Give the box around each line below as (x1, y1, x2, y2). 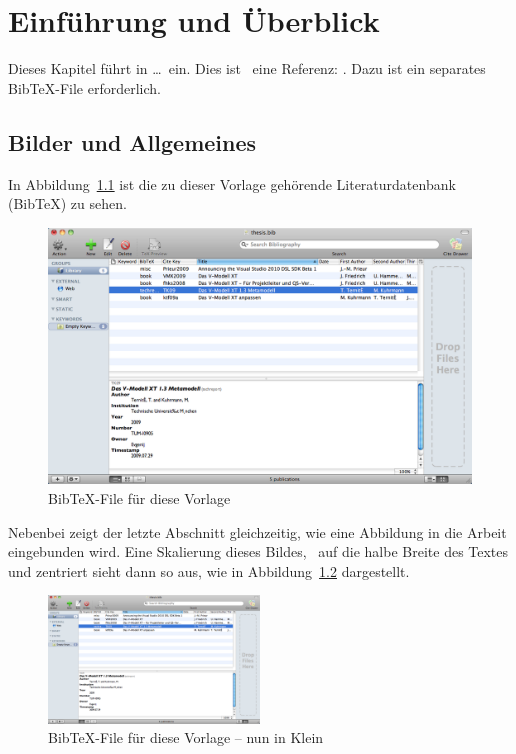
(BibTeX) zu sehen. (8, 193, 127, 214)
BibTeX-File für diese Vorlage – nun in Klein (48, 727, 324, 748)
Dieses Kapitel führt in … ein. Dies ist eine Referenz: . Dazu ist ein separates (8, 58, 486, 79)
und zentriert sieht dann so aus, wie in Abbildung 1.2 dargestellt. (8, 560, 410, 581)
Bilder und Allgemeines (8, 126, 257, 157)
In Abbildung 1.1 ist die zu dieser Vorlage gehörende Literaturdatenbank (8, 173, 456, 194)
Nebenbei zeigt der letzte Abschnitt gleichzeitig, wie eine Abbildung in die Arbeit (8, 521, 507, 542)
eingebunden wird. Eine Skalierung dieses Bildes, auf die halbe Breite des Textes (8, 541, 509, 562)
